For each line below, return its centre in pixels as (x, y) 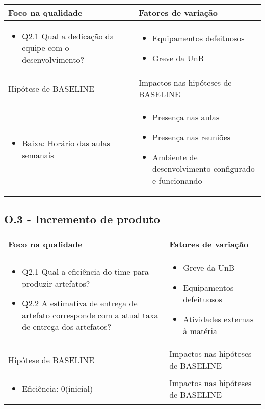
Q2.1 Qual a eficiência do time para (86, 272)
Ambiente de (175, 157)
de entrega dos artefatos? (67, 327)
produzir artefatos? (56, 284)
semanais (38, 155)
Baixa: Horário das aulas (66, 143)
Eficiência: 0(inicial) (58, 389)
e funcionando (177, 180)
